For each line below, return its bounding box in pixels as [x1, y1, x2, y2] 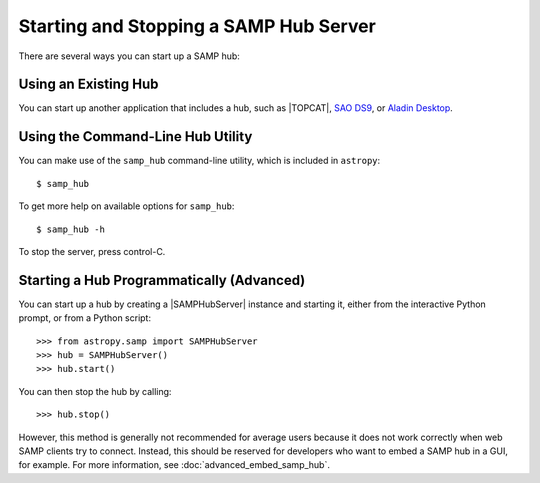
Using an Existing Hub [18, 76, 159, 93]
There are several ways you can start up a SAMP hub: [18, 50, 240, 62]
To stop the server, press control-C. [18, 245, 166, 257]
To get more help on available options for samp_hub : [18, 200, 235, 212]
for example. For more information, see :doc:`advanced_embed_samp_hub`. [18, 459, 330, 471]
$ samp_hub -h [36, 223, 105, 235]
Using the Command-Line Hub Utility [18, 128, 253, 145]
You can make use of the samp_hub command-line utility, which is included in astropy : [18, 155, 381, 167]
